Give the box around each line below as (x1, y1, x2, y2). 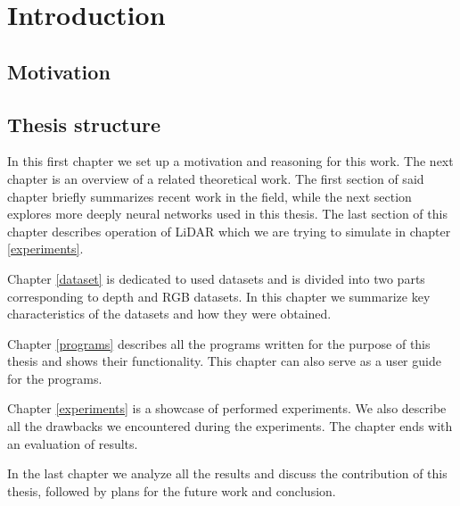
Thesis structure (7, 110, 160, 137)
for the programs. (7, 369, 103, 387)
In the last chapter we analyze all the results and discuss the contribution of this (7, 464, 448, 483)
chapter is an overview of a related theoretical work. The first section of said (7, 169, 424, 187)
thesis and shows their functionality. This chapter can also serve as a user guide (7, 352, 441, 370)
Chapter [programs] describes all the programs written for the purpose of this (7, 334, 431, 353)
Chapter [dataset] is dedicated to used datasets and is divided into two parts (7, 269, 425, 287)
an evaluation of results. (7, 434, 138, 452)
